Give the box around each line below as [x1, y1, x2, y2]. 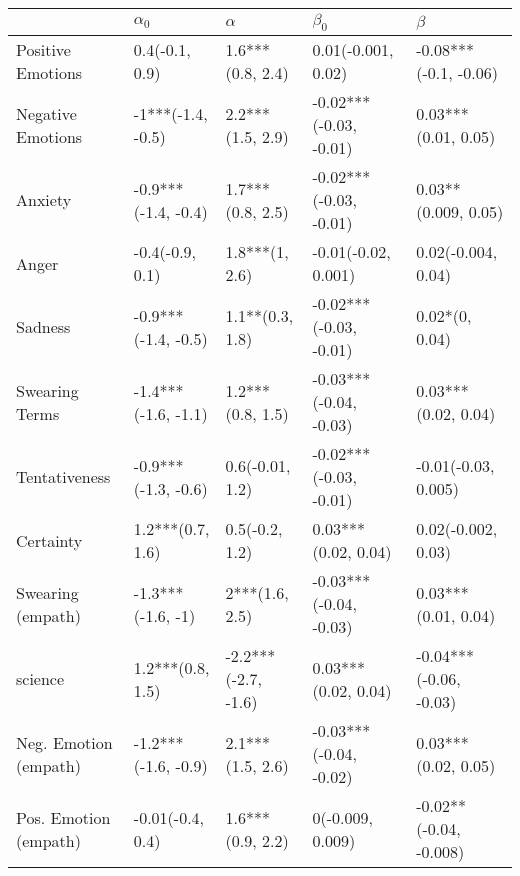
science [16, 667, 65, 691]
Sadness [16, 315, 71, 339]
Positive [16, 38, 71, 62]
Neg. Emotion [16, 730, 113, 754]
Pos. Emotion [16, 805, 111, 829]
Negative [16, 101, 77, 125]
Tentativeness [16, 465, 111, 489]
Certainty [16, 528, 83, 552]
